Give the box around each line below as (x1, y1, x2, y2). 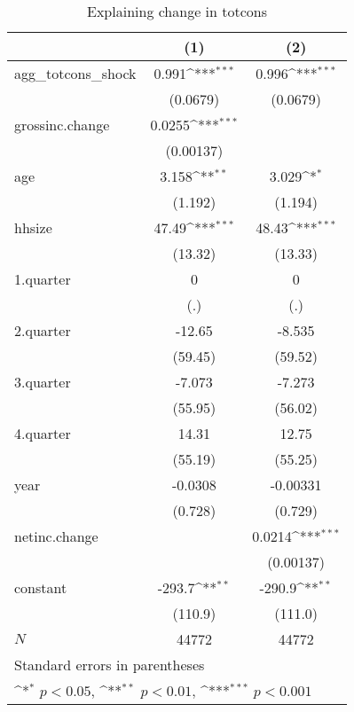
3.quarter (14, 372, 71, 392)
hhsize (14, 217, 52, 238)
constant (14, 577, 67, 598)
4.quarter (14, 423, 71, 443)
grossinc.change (14, 114, 110, 135)
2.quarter (14, 320, 71, 340)
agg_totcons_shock (14, 63, 137, 83)
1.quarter (14, 269, 71, 289)
